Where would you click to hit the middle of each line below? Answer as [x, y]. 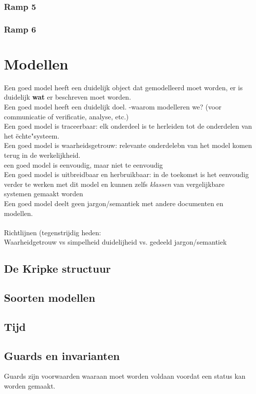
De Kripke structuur [58, 269]
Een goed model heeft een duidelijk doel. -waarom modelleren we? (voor [113, 107]
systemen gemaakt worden [44, 194]
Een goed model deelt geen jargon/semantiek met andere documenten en [114, 203]
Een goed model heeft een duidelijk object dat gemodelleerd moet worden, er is [123, 87]
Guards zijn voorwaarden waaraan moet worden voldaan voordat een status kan [125, 376]
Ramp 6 [20, 29]
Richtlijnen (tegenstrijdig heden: [53, 232]
